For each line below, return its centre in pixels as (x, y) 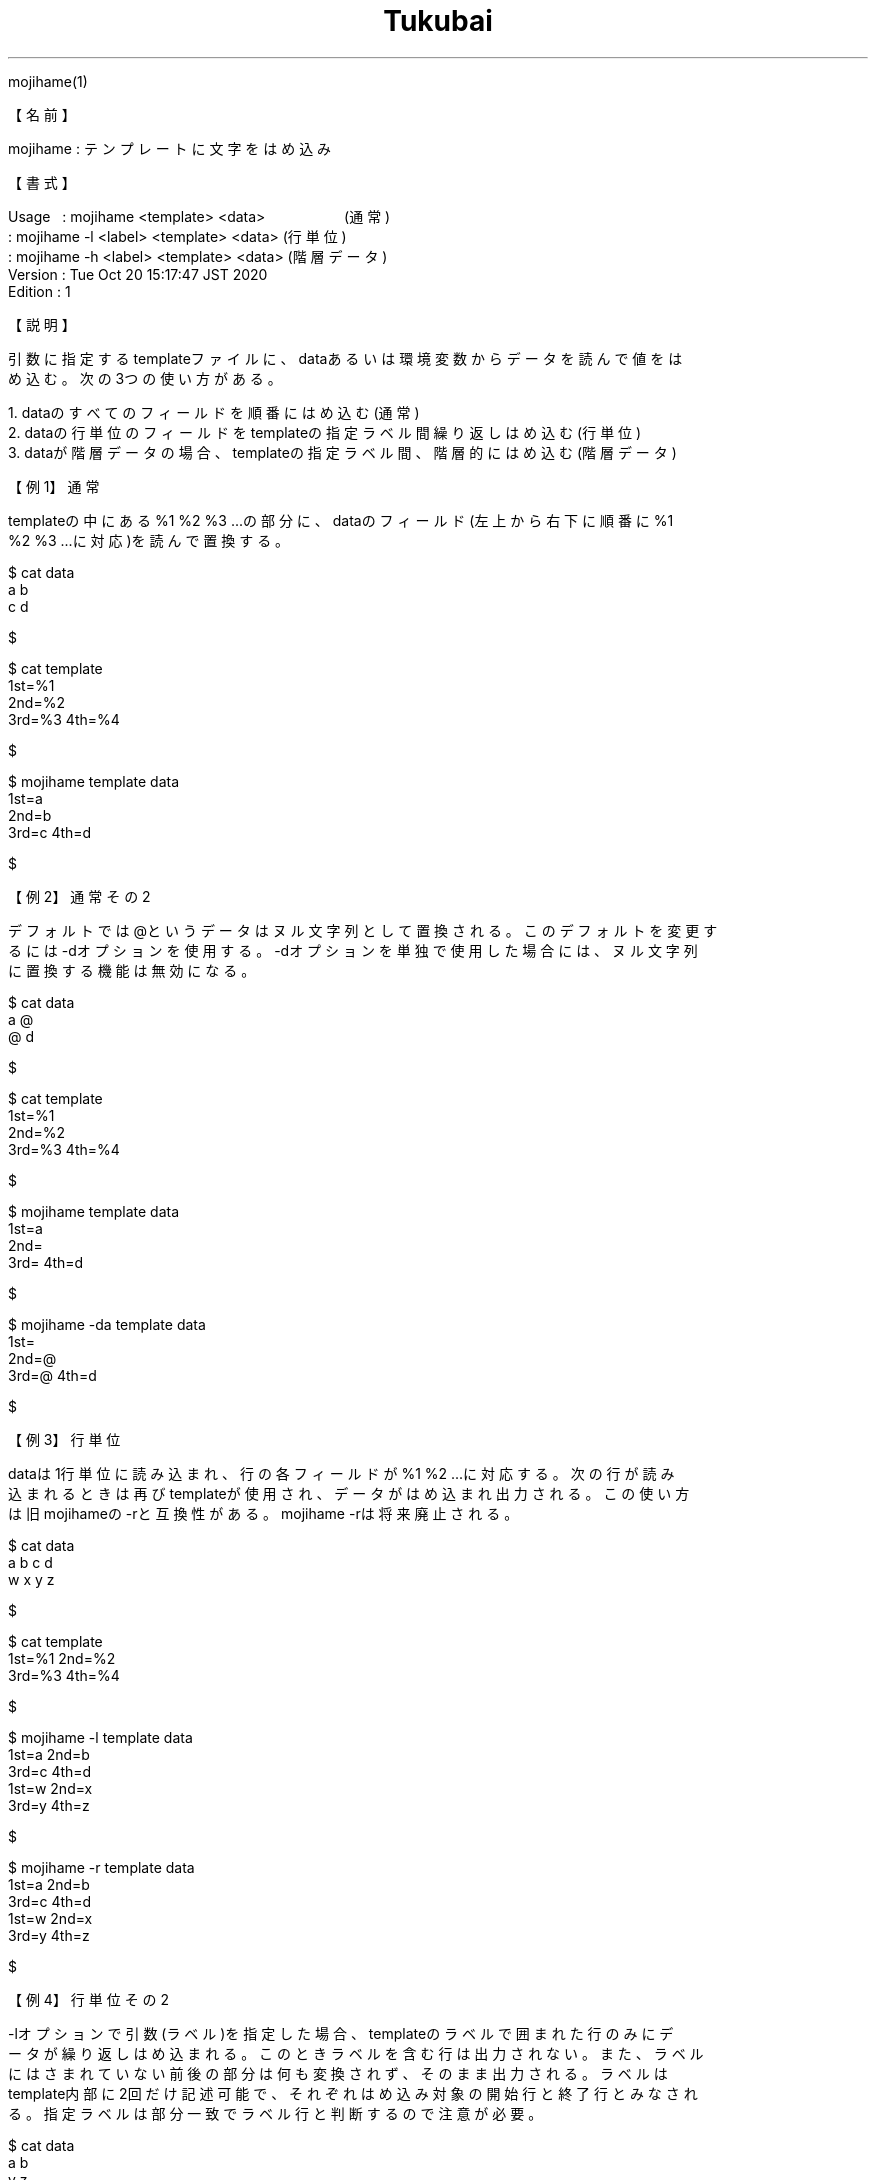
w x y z (31, 1579)
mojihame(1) (48, 81)
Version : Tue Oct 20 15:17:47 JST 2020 (138, 274)
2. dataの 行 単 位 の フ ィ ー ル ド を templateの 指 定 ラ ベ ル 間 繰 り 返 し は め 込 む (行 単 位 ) (325, 432)
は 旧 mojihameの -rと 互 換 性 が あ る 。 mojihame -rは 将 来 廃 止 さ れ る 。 (263, 1513)
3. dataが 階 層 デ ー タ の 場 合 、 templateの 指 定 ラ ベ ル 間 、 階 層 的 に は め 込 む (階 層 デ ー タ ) (342, 452)
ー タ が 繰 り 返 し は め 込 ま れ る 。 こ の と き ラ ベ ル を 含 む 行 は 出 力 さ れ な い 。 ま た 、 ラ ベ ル (356, 2053)
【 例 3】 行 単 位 (64, 1439)
